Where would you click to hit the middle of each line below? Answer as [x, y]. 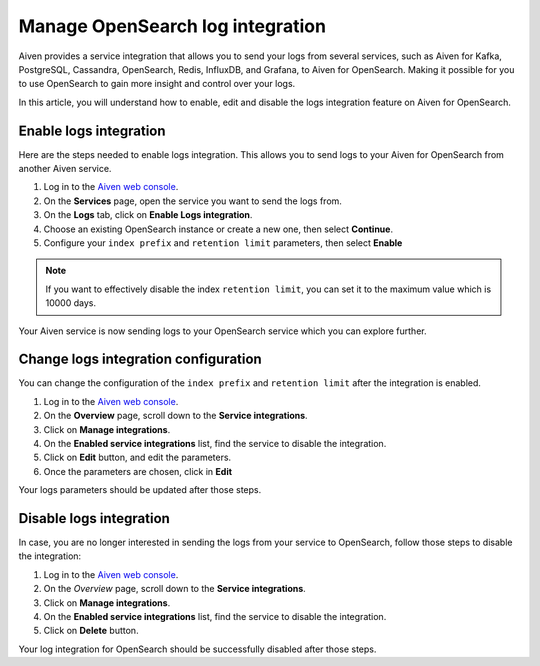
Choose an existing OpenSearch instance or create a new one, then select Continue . [218, 229]
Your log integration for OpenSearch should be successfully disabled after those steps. [197, 649]
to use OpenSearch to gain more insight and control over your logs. [157, 84]
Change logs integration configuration [140, 359]
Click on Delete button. [91, 631]
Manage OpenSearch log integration [172, 26]
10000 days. [71, 303]
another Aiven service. [65, 169]
